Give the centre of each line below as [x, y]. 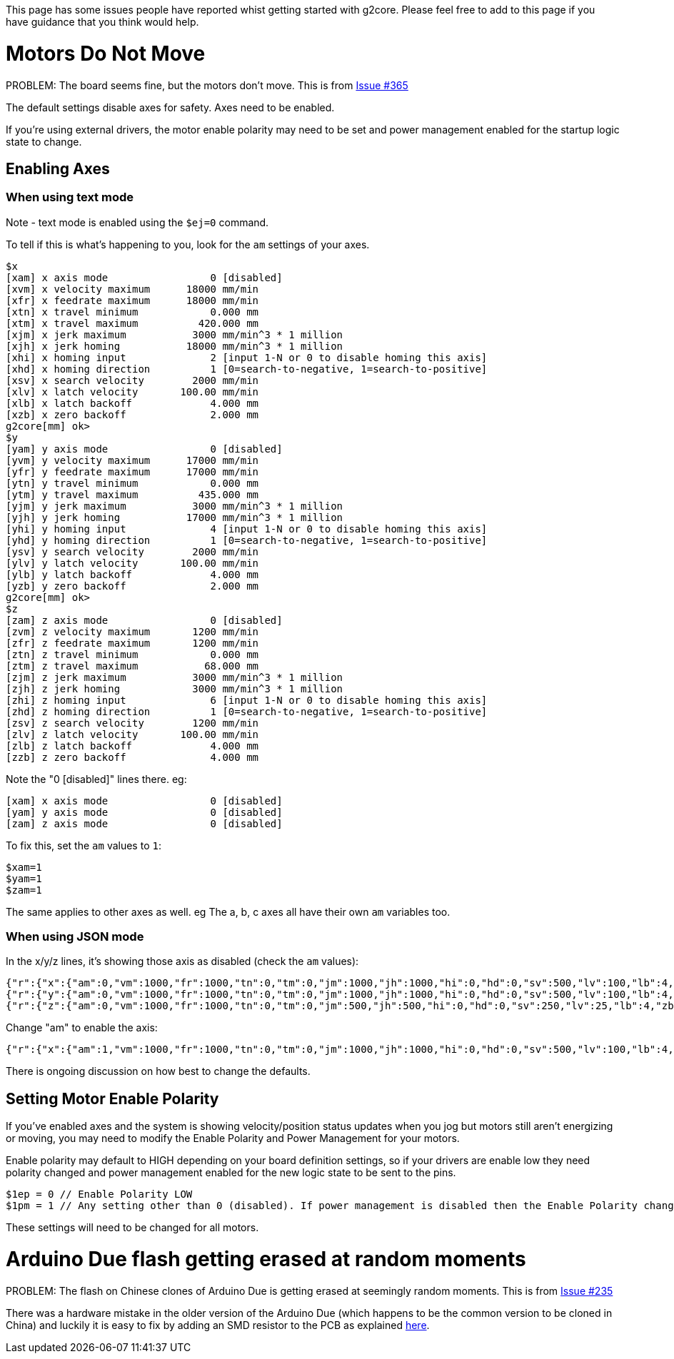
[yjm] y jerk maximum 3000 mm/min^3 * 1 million [175, 506]
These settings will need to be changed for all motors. [132, 1228]
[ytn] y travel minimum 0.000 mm [132, 483]
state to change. [44, 141]
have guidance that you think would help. [102, 22]
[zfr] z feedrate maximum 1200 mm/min [132, 643]
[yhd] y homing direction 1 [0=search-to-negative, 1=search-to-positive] [247, 540]
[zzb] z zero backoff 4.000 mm [132, 757]
